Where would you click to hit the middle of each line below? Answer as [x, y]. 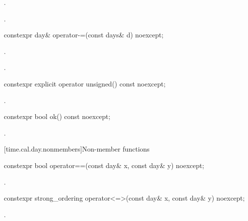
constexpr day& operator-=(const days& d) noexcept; [84, 35]
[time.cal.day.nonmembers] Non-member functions [77, 149]
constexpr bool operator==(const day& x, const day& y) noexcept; [104, 165]
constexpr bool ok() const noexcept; [57, 116]
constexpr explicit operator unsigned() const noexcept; [85, 83]
